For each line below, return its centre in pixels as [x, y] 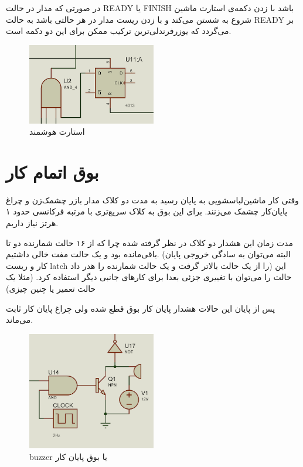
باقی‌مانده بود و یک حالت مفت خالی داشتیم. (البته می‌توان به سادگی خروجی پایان [148, 254]
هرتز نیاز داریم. [32, 223]
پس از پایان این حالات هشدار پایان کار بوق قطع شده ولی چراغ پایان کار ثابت [141, 308]
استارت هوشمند [57, 132]
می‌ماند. [20, 320]
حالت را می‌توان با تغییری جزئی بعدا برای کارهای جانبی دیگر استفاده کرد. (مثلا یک [149, 277]
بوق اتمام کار [52, 171]
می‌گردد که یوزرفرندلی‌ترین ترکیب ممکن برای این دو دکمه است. [119, 31]
